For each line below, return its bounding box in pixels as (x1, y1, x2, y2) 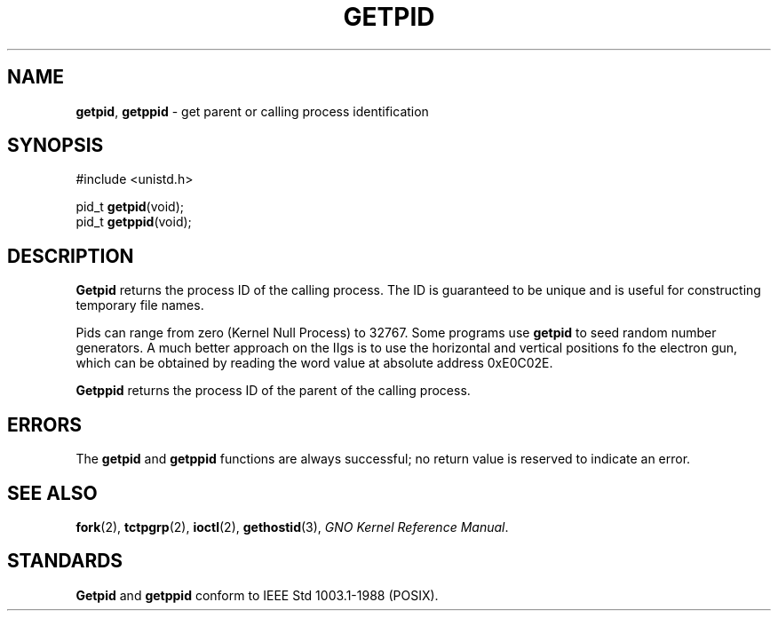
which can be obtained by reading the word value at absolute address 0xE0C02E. (75, 355, 553, 371)
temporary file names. (75, 297, 204, 313)
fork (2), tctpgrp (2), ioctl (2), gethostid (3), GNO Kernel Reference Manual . (75, 519, 509, 535)
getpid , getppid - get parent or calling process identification (75, 103, 429, 119)
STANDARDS (7, 550, 123, 573)
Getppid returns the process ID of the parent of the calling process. (75, 383, 471, 399)
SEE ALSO (7, 481, 98, 504)
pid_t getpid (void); (75, 199, 184, 215)
